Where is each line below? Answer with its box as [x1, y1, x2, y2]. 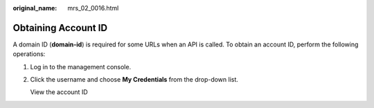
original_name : [12, 4, 57, 12]
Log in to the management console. [30, 62, 132, 71]
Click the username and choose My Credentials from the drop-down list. [30, 75, 239, 84]
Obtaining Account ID [12, 21, 107, 34]
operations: [12, 50, 46, 58]
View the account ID [30, 88, 88, 96]
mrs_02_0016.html [67, 4, 119, 12]
